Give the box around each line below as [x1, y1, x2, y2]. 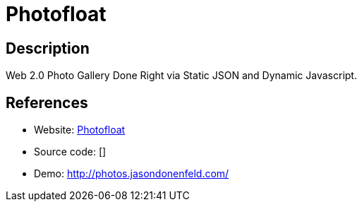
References [6, 93, 88, 112]
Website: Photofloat [34, 124, 126, 136]
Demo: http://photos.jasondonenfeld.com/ [34, 167, 229, 180]
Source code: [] [34, 146, 107, 158]
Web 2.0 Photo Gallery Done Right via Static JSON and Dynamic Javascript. [6, 69, 357, 82]
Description [6, 39, 90, 57]
